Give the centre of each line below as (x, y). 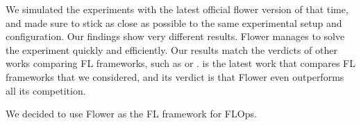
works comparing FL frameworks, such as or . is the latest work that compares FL (180, 63)
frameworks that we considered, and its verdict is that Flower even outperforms (175, 76)
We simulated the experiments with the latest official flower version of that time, (177, 9)
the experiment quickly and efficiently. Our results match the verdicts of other (171, 49)
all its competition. (46, 90)
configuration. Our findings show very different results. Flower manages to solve (175, 36)
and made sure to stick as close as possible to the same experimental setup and (174, 22)
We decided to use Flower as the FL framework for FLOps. (131, 114)
